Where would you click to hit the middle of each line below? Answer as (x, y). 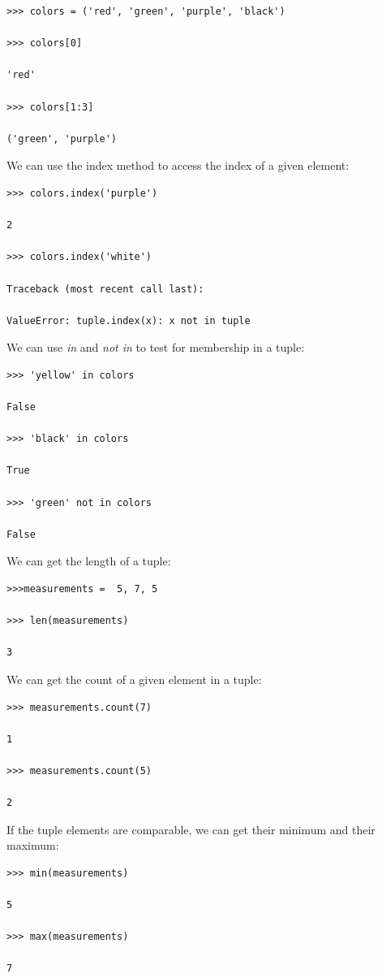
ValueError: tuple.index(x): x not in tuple (129, 320)
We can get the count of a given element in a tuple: (134, 679)
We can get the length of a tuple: (89, 561)
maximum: (33, 845)
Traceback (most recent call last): (105, 289)
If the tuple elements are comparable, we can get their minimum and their (191, 829)
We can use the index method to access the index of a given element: (178, 165)
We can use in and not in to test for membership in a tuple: (156, 347)
